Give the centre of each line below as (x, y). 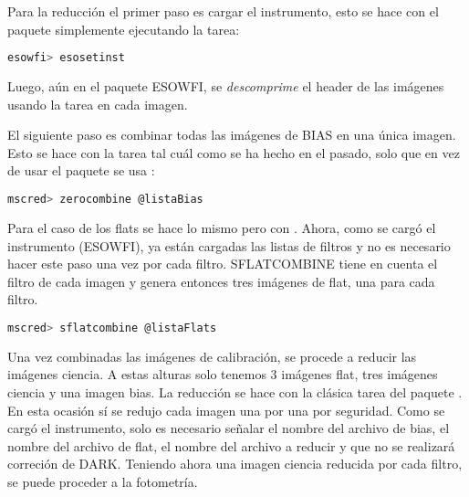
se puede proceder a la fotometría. (103, 481)
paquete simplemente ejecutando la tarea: (124, 29)
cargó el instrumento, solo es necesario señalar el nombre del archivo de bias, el (229, 428)
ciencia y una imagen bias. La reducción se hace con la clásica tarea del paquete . (235, 391)
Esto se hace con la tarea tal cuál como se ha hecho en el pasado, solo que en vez (234, 152)
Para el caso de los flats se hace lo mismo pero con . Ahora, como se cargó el (222, 227)
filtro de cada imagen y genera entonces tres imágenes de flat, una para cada (221, 281)
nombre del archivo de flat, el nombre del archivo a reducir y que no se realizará (231, 445)
